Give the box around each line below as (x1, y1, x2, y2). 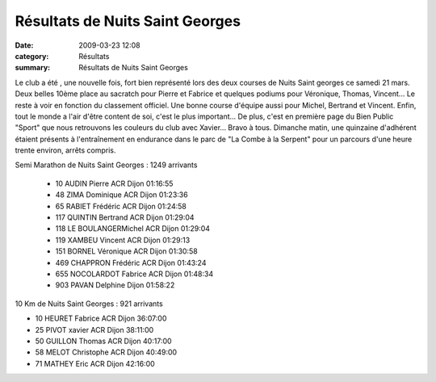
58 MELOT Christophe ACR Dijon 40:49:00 (35, 347, 178, 357)
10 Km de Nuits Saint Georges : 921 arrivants (15, 299, 163, 309)
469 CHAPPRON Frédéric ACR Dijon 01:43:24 (55, 258, 207, 267)
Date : (15, 40, 34, 50)
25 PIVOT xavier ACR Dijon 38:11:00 (35, 325, 154, 334)
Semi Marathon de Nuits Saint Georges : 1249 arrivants (15, 160, 198, 170)
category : (15, 51, 49, 61)
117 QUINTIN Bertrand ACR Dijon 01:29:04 (55, 212, 195, 222)
